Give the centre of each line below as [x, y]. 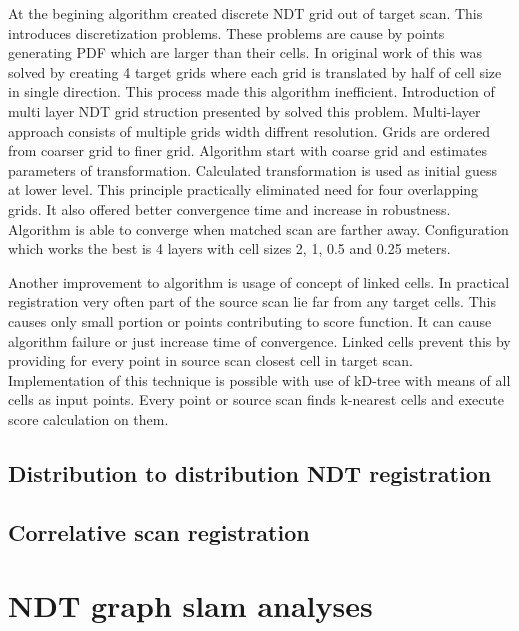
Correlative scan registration [159, 531]
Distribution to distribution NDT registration [250, 472]
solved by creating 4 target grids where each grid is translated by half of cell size [255, 71]
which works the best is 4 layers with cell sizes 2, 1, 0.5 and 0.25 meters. [229, 248]
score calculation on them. [88, 418]
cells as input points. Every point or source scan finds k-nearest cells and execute [256, 399]
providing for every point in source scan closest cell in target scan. [211, 360]
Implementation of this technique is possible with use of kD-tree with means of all [259, 379]
